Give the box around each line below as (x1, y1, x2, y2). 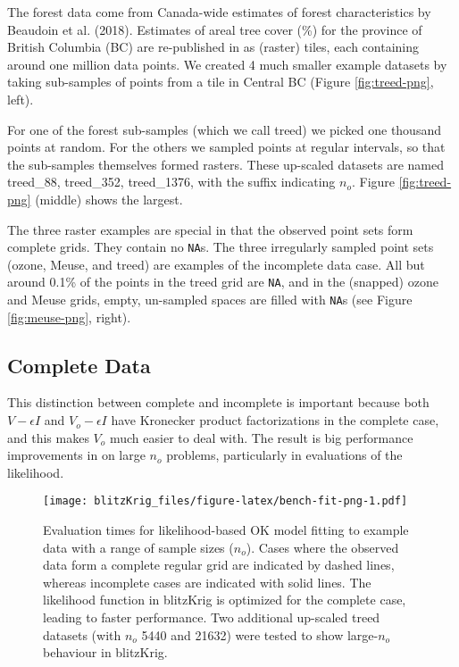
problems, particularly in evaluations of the (166, 446, 403, 464)
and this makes (7, 428, 89, 446)
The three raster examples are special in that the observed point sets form (7, 220, 413, 238)
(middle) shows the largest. (35, 189, 183, 208)
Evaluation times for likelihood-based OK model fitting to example (43, 521, 409, 539)
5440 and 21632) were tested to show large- (141, 625, 379, 644)
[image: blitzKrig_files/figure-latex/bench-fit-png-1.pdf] (43, 495, 408, 508)
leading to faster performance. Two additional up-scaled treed (43, 608, 380, 627)
